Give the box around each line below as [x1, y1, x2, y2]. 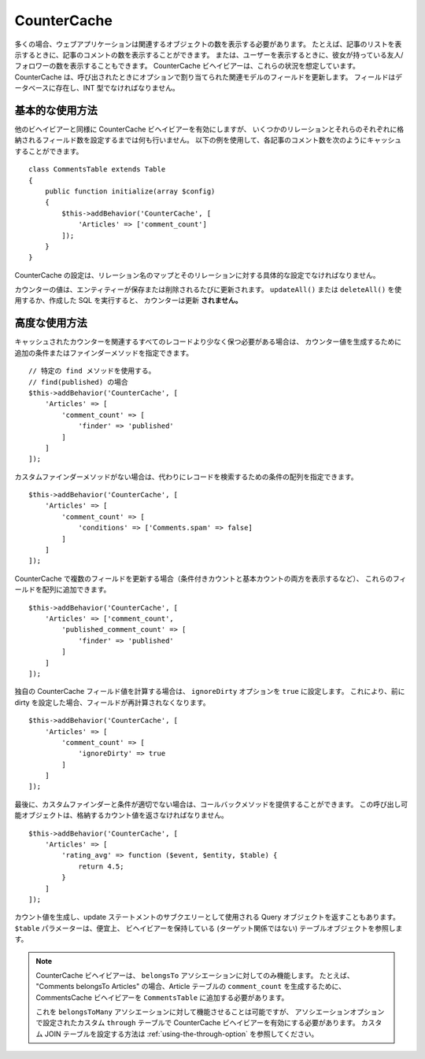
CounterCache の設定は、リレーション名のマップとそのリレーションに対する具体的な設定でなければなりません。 [14, 270, 381, 279]
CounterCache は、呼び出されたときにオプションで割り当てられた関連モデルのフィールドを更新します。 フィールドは [14, 72, 396, 82]
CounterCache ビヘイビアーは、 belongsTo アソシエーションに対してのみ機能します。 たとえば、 [35, 970, 354, 980]
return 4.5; [78, 862, 124, 871]
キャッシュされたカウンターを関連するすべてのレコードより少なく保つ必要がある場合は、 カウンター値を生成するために [14, 337, 402, 346]
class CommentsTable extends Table [28, 165, 166, 174]
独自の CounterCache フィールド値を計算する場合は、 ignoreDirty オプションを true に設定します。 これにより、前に [14, 687, 405, 696]
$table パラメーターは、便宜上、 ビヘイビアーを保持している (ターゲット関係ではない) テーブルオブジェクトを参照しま [14, 923, 403, 932]
